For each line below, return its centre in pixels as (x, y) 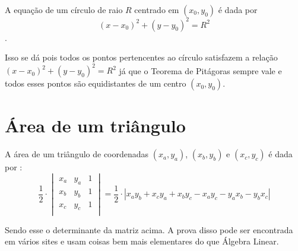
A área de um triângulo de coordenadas (77, 154)
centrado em (157, 9)
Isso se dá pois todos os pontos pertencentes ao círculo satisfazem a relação (141, 57)
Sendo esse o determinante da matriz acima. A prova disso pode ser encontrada (149, 229)
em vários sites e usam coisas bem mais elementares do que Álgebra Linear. (142, 241)
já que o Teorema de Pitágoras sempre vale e (200, 70)
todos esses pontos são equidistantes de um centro (96, 83)
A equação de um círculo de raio (64, 9)
